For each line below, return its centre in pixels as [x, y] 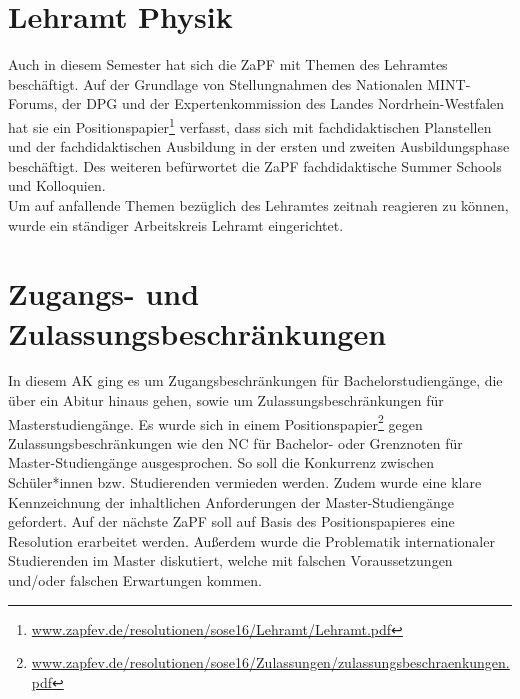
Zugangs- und [104, 293]
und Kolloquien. [57, 185]
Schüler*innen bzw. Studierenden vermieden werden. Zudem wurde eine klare [245, 482]
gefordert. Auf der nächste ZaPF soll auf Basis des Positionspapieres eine [231, 521]
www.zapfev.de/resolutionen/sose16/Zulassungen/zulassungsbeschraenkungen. [270, 662]
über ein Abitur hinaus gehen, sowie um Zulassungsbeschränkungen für [226, 400]
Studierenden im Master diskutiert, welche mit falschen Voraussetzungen [230, 560]
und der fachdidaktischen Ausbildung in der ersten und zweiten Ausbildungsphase [259, 146]
